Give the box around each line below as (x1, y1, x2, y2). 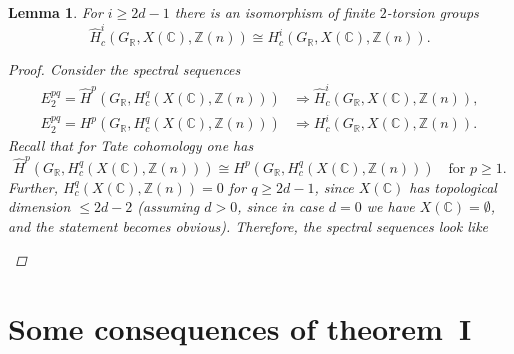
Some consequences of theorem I (8, 308, 472, 349)
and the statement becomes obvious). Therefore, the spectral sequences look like (8, 215, 489, 236)
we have (366, 196, 415, 217)
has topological (409, 176, 497, 197)
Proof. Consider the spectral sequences (8, 59, 241, 80)
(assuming (137, 196, 200, 217)
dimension (8, 196, 71, 217)
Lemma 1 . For (8, 2, 103, 22)
